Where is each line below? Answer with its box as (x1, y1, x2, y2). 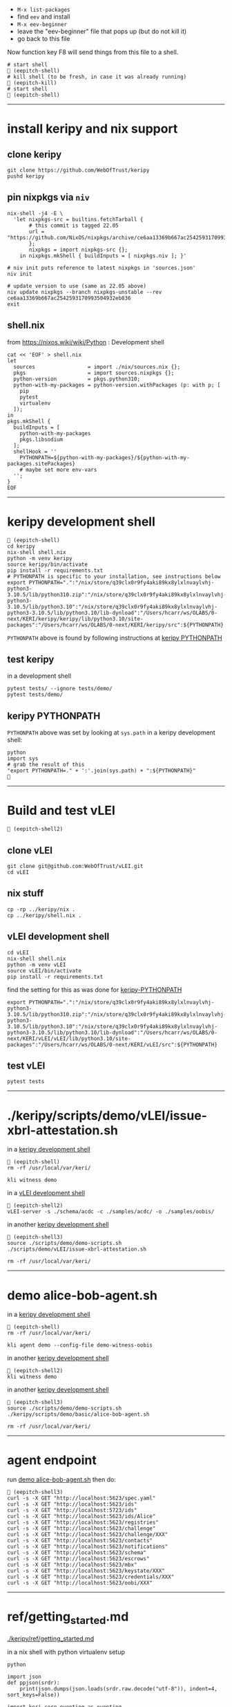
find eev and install (17, 12, 70, 21)
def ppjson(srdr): (7, 1679, 60, 1686)
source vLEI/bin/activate (7, 967, 81, 974)
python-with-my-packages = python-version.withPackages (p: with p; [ (13, 381, 221, 389)
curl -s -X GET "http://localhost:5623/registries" (7, 1519, 159, 1526)
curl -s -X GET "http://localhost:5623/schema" (7, 1549, 147, 1556)
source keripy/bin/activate (7, 561, 88, 568)
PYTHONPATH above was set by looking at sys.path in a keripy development (7, 728, 215, 737)
